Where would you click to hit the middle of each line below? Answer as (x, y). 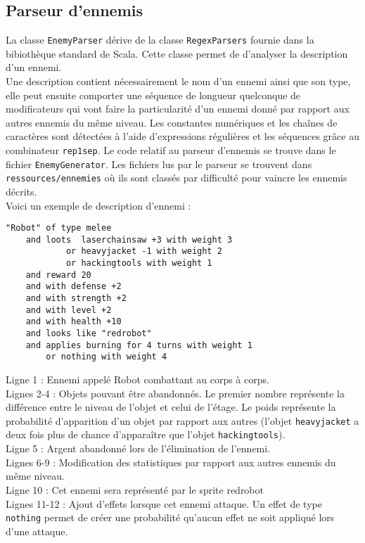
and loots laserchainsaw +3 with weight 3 (129, 239)
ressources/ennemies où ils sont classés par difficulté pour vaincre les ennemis (177, 178)
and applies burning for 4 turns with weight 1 (139, 345)
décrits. (21, 191)
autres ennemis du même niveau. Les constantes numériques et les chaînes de (172, 122)
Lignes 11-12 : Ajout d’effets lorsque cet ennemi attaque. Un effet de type (164, 503)
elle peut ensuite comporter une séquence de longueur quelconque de (153, 95)
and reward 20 (58, 275)
